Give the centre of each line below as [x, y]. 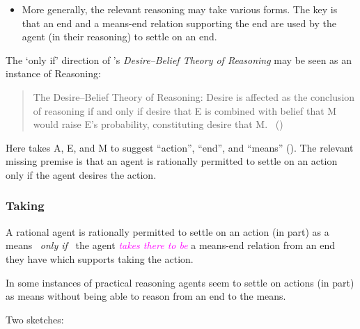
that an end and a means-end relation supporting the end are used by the [179, 23]
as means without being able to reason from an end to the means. [146, 296]
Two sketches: [35, 319]
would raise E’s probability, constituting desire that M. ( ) [158, 124]
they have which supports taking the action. [100, 258]
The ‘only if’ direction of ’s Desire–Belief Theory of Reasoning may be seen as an [179, 59]
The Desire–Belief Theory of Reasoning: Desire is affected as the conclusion [194, 96]
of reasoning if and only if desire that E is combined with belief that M [185, 110]
